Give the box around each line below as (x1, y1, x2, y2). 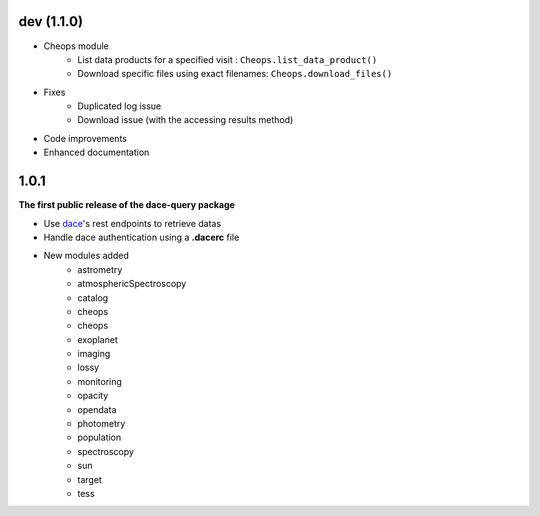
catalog (77, 291, 109, 304)
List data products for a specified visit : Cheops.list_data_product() (77, 53, 378, 65)
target (77, 473, 102, 485)
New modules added (43, 250, 129, 262)
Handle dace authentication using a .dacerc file (43, 231, 240, 243)
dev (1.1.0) (18, 13, 84, 30)
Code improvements (43, 132, 127, 144)
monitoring (77, 375, 122, 387)
